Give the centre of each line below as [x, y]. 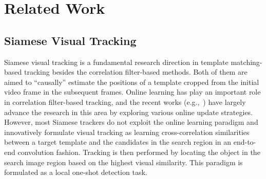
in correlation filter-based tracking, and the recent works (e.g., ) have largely [125, 102]
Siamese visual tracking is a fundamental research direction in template [116, 62]
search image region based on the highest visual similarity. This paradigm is [123, 162]
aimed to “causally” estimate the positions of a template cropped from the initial [132, 82]
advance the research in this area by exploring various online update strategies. [129, 112]
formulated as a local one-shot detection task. [76, 172]
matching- [246, 62]
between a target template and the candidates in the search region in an [118, 142]
